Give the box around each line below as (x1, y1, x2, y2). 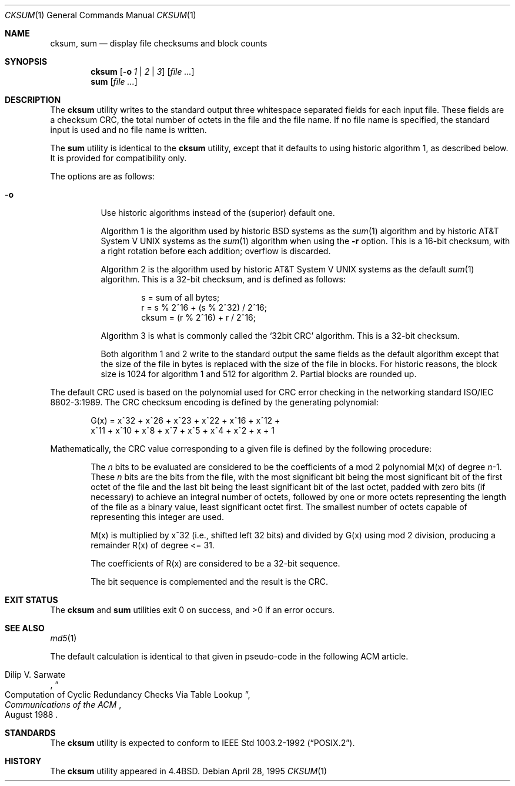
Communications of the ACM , (5, 700, 122, 710)
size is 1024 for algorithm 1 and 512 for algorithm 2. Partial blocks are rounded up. (101, 369, 417, 379)
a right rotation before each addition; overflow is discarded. (101, 246, 331, 256)
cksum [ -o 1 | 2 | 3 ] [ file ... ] (91, 66, 195, 76)
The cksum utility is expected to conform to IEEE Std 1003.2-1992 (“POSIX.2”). (50, 738, 355, 748)
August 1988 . (5, 710, 58, 720)
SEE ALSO (5, 623, 45, 633)
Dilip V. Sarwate (5, 670, 66, 680)
